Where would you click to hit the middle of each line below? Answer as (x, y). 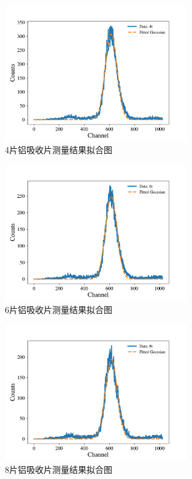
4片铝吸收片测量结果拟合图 (59, 150)
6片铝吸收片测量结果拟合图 (59, 309)
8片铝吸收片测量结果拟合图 (59, 469)
